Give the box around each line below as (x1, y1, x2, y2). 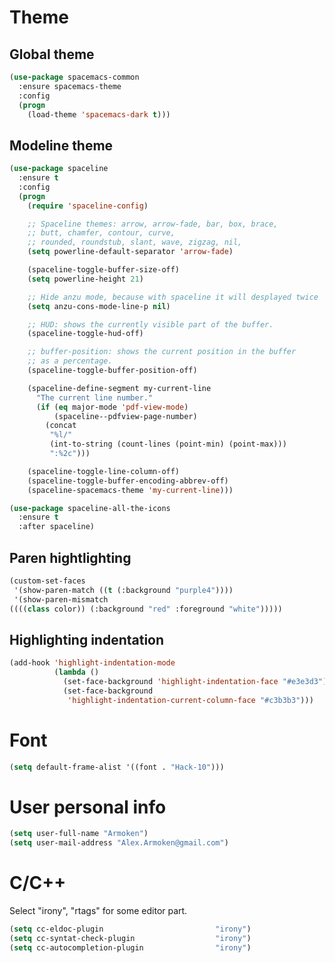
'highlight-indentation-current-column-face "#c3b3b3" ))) (67, 695, 314, 705)
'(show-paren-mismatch (13, 594, 109, 605)
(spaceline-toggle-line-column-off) (27, 466, 181, 476)
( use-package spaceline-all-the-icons (9, 503, 171, 513)
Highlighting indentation (9, 631, 165, 648)
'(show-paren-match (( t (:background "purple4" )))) (13, 585, 234, 595)
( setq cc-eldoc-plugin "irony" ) (9, 924, 252, 935)
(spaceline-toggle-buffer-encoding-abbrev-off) (27, 476, 229, 486)
